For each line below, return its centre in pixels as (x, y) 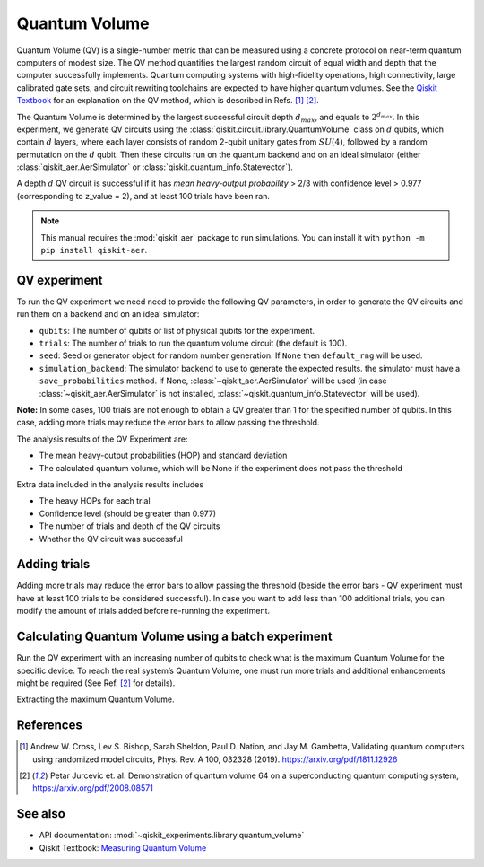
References (49, 726)
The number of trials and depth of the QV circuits (130, 526)
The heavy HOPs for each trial (95, 501)
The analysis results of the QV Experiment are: (102, 439)
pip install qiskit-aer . (94, 250)
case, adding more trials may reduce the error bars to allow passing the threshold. (168, 423)
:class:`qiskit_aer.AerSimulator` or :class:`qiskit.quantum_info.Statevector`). (155, 167)
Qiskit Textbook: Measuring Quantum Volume (123, 847)
